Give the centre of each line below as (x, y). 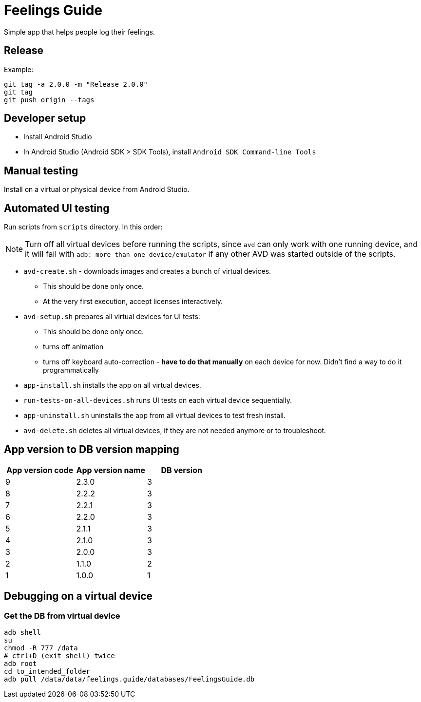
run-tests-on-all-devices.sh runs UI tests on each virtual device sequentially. (158, 400)
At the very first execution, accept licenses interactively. (133, 302)
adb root (20, 664)
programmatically (71, 370)
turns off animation (73, 347)
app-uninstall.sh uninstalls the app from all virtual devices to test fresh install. (154, 416)
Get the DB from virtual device (62, 616)
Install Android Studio (58, 137)
